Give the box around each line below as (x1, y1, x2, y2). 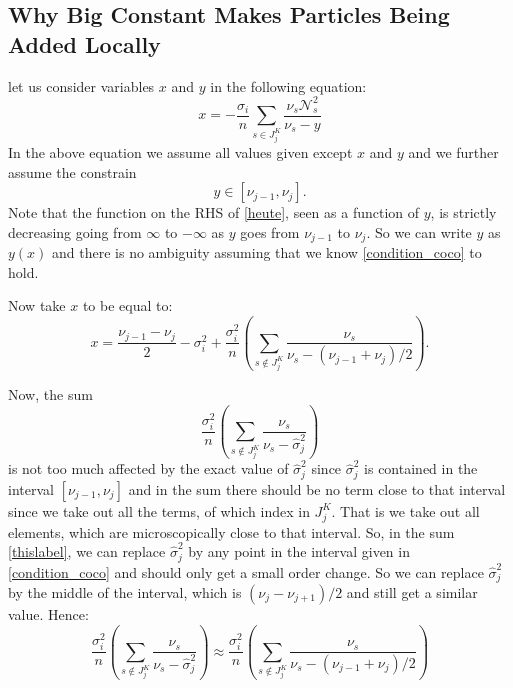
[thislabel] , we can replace (8, 541, 166, 562)
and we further (408, 142, 499, 163)
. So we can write (366, 221, 472, 242)
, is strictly (430, 202, 497, 223)
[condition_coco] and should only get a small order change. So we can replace (8, 561, 484, 582)
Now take (8, 295, 66, 316)
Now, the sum (8, 383, 93, 404)
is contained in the (364, 458, 478, 479)
